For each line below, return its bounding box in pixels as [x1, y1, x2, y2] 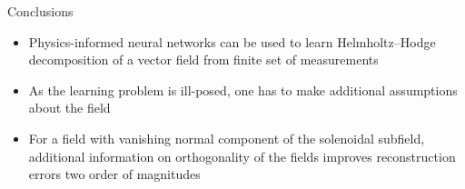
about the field [28, 98, 111, 117]
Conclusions [7, 2, 74, 20]
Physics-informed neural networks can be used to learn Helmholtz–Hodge [28, 32, 436, 51]
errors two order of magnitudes [28, 164, 201, 184]
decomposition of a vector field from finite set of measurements [28, 50, 379, 69]
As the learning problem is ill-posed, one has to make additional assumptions [28, 80, 458, 99]
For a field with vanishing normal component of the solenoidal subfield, [28, 128, 425, 147]
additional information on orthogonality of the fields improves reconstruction [28, 146, 456, 165]
